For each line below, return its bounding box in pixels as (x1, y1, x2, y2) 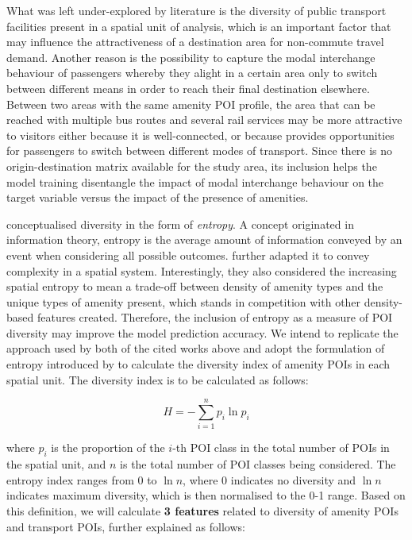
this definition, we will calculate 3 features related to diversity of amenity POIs (6, 502, 399, 519)
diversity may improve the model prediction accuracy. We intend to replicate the (6, 324, 399, 341)
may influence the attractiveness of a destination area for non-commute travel (6, 33, 384, 50)
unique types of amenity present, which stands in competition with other (6, 293, 361, 310)
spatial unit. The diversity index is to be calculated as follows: (6, 371, 309, 388)
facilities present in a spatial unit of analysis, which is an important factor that (6, 17, 391, 34)
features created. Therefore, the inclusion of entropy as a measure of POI (37, 309, 393, 326)
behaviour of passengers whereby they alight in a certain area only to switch (6, 64, 378, 81)
